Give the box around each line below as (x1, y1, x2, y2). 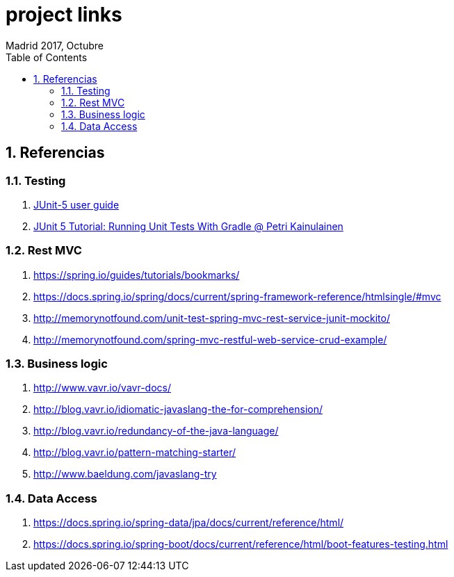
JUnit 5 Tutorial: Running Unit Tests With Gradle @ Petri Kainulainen (33, 220, 343, 232)
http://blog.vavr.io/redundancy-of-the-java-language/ (33, 425, 279, 437)
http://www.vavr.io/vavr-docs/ (33, 382, 171, 394)
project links (6, 3, 122, 26)
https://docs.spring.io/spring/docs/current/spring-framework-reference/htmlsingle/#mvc (33, 290, 441, 302)
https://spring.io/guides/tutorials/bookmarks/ (33, 268, 240, 281)
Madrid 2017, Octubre (6, 39, 104, 51)
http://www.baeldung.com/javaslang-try (33, 468, 217, 480)
